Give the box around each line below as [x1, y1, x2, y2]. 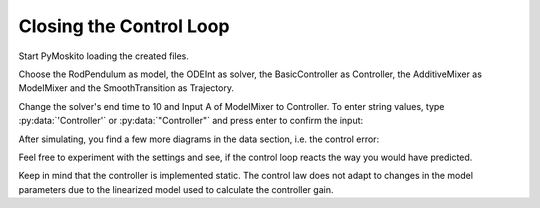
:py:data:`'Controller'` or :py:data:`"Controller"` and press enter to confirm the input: [18, 115, 364, 127]
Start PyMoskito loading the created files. [18, 50, 190, 62]
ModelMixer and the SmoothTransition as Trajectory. [18, 82, 235, 94]
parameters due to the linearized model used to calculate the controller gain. [18, 183, 334, 195]
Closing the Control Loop [18, 15, 230, 37]
